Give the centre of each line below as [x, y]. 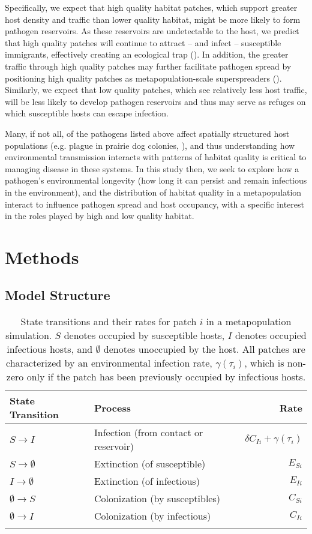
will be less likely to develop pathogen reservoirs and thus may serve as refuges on [155, 101]
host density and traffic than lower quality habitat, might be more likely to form [153, 19]
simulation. [29, 335]
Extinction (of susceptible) [150, 464]
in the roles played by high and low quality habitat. [100, 216]
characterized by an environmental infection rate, [109, 363]
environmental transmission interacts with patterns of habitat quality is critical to [156, 157]
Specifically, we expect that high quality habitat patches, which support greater [151, 7]
